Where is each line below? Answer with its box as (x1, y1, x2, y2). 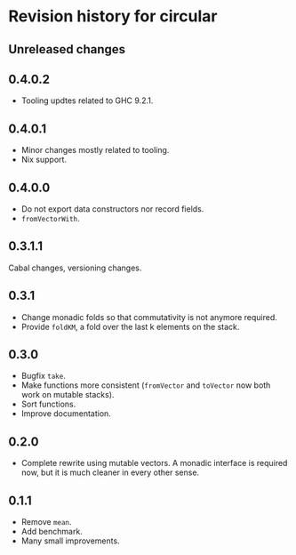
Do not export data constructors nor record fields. (20, 204, 204, 214)
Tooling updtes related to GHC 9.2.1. (20, 95, 154, 106)
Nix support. (20, 154, 68, 165)
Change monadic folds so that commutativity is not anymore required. (20, 311, 277, 322)
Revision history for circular (8, 6, 218, 27)
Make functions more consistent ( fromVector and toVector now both (20, 380, 271, 390)
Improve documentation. (20, 408, 112, 419)
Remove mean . (20, 517, 72, 527)
